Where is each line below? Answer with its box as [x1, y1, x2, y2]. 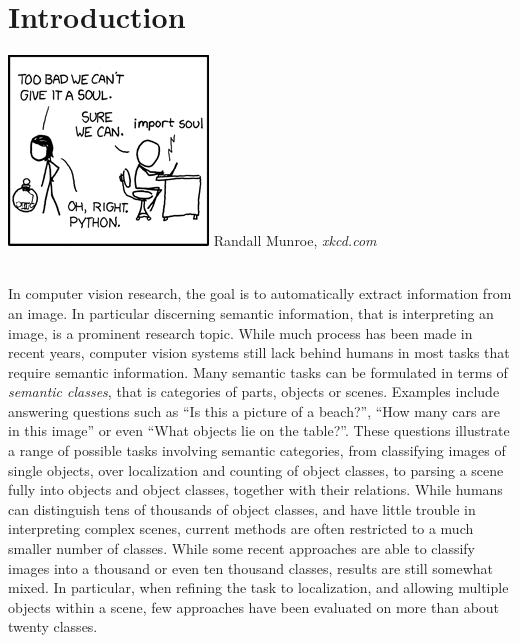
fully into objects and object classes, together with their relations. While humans [8, 479, 503, 500]
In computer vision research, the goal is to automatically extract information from [8, 283, 512, 304]
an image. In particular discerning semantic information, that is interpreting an [8, 302, 494, 323]
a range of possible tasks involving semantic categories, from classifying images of [8, 440, 506, 461]
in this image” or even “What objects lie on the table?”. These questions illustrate [8, 420, 510, 441]
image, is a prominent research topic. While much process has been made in [8, 322, 473, 343]
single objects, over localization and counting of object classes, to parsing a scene [8, 459, 504, 480]
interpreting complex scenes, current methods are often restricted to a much [8, 518, 474, 539]
